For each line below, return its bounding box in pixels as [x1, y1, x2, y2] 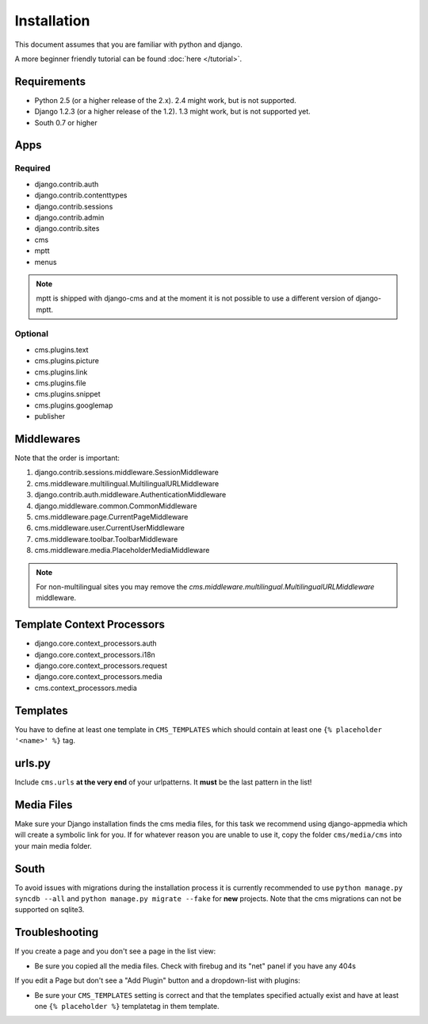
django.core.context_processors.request [34, 661, 168, 670]
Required [14, 163, 51, 174]
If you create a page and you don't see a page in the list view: [14, 946, 216, 956]
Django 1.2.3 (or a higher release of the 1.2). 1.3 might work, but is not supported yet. [34, 107, 311, 117]
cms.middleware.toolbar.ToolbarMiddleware [34, 534, 178, 543]
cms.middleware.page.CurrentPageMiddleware [34, 512, 189, 522]
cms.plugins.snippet [34, 389, 101, 399]
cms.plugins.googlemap [34, 401, 113, 410]
